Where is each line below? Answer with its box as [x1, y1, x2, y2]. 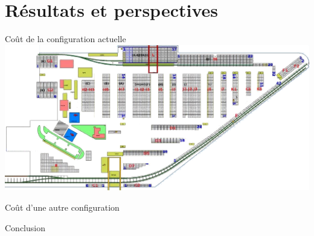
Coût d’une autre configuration [5, 200, 120, 213]
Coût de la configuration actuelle [5, 33, 126, 45]
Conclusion [5, 221, 45, 234]
